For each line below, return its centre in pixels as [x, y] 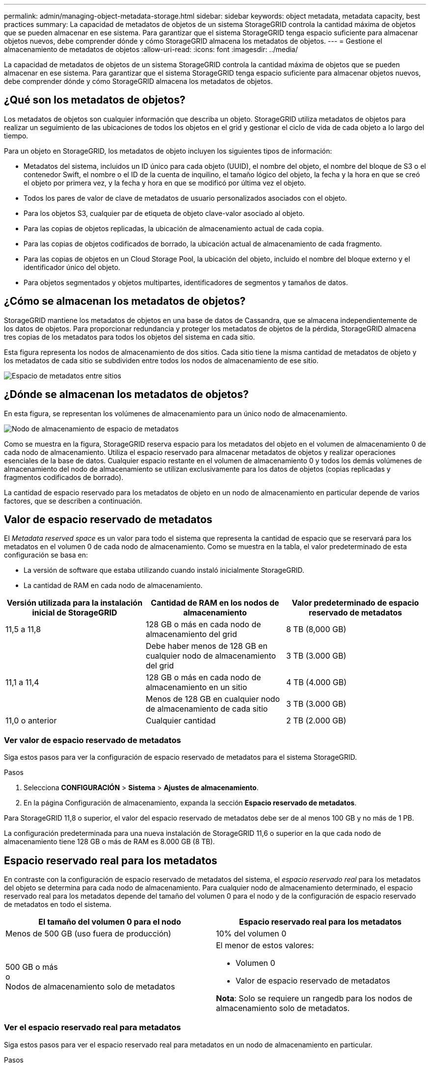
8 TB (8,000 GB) [316, 629]
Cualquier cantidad [181, 721]
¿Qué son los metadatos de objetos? [95, 100]
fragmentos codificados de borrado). [64, 477]
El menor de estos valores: [265, 945]
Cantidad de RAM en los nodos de [215, 603]
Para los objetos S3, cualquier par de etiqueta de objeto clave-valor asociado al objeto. [164, 213]
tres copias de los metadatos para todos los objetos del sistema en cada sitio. [130, 337]
